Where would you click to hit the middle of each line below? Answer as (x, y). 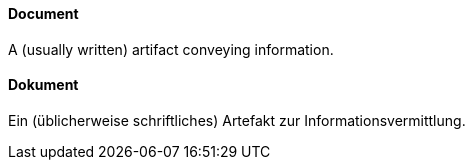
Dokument (43, 85)
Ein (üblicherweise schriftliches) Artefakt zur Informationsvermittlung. (237, 120)
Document (43, 13)
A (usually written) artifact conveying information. (171, 49)
